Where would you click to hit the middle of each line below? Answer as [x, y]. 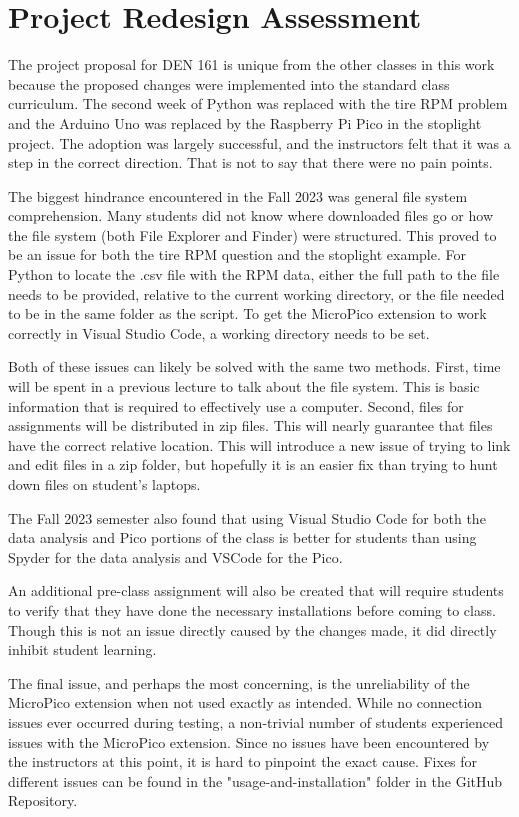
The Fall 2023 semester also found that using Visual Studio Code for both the [247, 517]
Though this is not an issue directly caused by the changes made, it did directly [252, 629]
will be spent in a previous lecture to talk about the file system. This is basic [244, 386]
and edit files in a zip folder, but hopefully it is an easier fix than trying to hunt [253, 464]
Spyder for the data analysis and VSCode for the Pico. [175, 556]
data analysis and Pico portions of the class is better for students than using [242, 537]
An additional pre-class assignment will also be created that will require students [256, 590]
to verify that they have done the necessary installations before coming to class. [252, 609]
